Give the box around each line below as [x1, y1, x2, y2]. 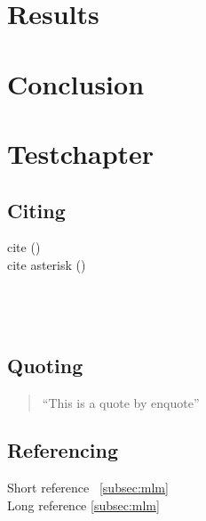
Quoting [7, 351, 83, 379]
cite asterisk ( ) [7, 255, 86, 273]
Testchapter [7, 134, 154, 171]
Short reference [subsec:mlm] [7, 478, 169, 497]
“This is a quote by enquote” [42, 393, 200, 411]
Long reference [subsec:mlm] [7, 495, 160, 514]
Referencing [7, 436, 118, 464]
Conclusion [7, 65, 145, 102]
